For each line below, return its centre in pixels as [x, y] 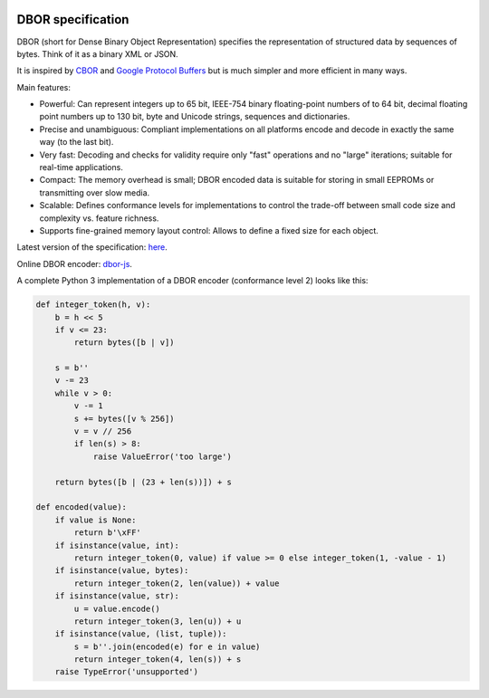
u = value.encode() [117, 608]
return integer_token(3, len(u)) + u [158, 621]
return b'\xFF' [108, 533]
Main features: [44, 87]
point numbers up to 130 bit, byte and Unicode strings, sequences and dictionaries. [195, 117]
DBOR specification [73, 19]
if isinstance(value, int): [117, 545]
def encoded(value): [81, 507]
